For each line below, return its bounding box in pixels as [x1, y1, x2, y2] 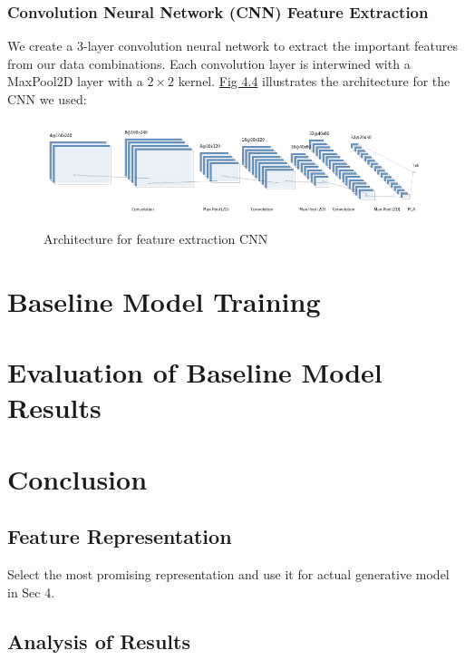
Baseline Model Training [7, 282, 321, 319]
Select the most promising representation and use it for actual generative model [7, 564, 450, 583]
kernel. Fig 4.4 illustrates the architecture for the [178, 72, 450, 91]
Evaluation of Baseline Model [7, 353, 383, 390]
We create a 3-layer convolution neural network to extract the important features [7, 36, 458, 55]
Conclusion [7, 460, 148, 497]
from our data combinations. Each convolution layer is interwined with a [7, 53, 411, 73]
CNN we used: [7, 90, 87, 108]
